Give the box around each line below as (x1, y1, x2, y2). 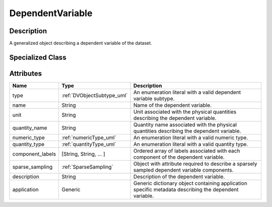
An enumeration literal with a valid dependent (133, 89, 241, 96)
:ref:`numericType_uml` (61, 134, 116, 141)
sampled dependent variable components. (133, 166, 234, 173)
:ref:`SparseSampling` (61, 163, 113, 170)
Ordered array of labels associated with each (133, 147, 240, 154)
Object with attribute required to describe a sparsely (133, 160, 257, 167)
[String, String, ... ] (61, 150, 105, 157)
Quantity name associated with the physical (133, 121, 237, 128)
